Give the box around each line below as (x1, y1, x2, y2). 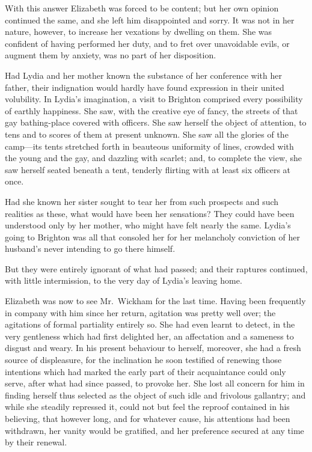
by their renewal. (5, 436, 67, 448)
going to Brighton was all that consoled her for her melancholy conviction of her (5, 230, 300, 243)
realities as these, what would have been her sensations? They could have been (5, 207, 295, 219)
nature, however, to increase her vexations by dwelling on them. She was (5, 25, 272, 38)
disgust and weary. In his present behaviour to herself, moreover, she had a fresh (5, 341, 301, 354)
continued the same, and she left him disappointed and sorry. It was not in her (5, 13, 295, 26)
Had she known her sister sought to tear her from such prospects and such (5, 195, 279, 207)
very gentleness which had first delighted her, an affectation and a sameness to (5, 329, 294, 342)
